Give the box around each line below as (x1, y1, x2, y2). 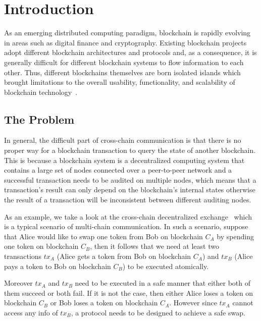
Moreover (4, 278, 33, 288)
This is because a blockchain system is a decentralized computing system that (4, 154, 245, 165)
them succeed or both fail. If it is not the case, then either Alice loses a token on (4, 287, 253, 298)
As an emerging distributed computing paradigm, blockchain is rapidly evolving (4, 27, 251, 38)
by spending (217, 231, 254, 241)
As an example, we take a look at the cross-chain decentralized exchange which (4, 211, 252, 222)
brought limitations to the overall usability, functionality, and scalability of (4, 77, 235, 87)
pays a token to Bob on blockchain (4, 260, 111, 271)
